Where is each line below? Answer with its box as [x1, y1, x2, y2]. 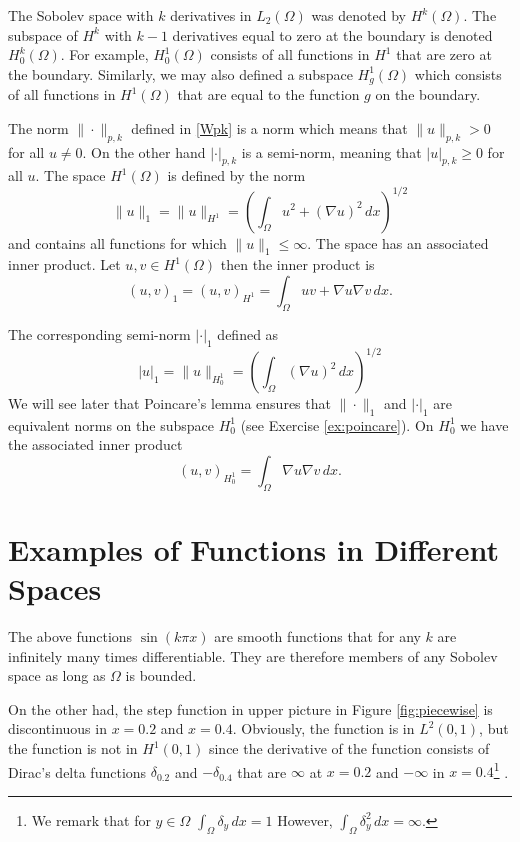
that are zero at [396, 44, 492, 65]
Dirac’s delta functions [8, 761, 147, 782]
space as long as [8, 665, 106, 686]
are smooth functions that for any [214, 626, 421, 647]
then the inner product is [220, 254, 375, 275]
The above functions [8, 626, 133, 647]
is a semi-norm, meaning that [241, 141, 422, 162]
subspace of [8, 24, 78, 45]
